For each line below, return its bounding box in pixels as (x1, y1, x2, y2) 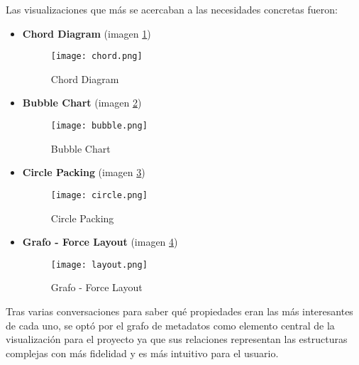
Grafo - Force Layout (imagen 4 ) (22, 234, 178, 249)
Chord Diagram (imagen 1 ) (22, 26, 151, 40)
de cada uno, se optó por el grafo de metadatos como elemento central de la (6, 317, 335, 332)
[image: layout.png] (50, 259, 148, 270)
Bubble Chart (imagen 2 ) (22, 95, 142, 110)
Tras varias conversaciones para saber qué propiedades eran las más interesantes (6, 303, 353, 318)
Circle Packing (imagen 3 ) (22, 165, 145, 180)
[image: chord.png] (50, 51, 143, 62)
